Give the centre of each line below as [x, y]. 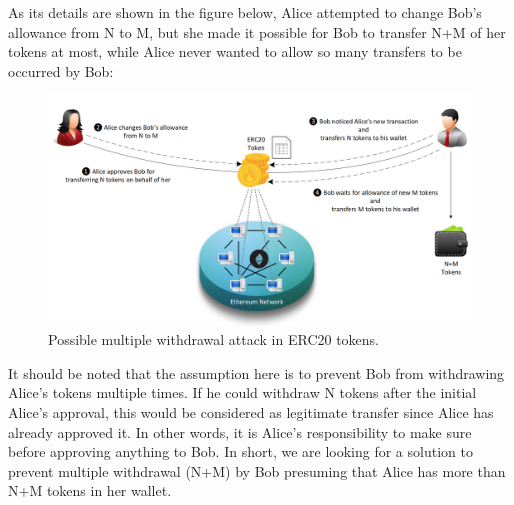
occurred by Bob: [61, 70]
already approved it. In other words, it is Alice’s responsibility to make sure [240, 431]
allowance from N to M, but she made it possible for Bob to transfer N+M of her [257, 31]
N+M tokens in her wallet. [90, 490]
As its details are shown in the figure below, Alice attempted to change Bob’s [245, 12]
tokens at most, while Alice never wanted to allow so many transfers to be [235, 51]
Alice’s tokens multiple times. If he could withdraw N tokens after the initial [242, 392]
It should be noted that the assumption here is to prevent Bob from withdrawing [256, 372]
